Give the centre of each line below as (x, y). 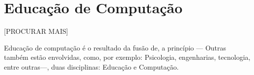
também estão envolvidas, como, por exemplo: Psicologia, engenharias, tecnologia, (127, 57)
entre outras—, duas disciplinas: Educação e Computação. (91, 66)
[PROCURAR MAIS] (36, 31)
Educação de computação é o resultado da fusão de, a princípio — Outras (115, 47)
